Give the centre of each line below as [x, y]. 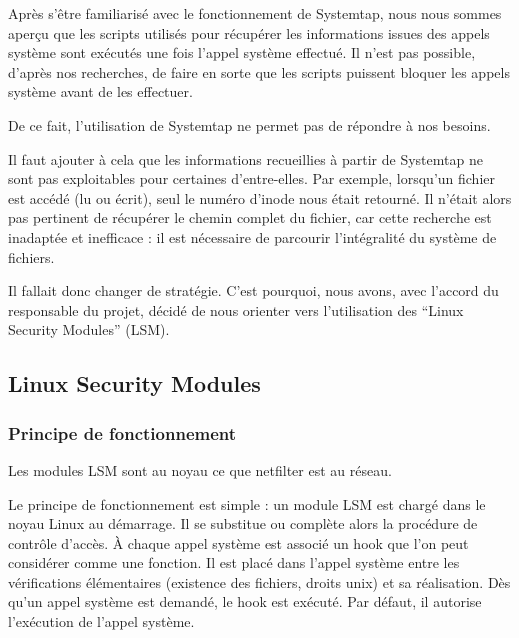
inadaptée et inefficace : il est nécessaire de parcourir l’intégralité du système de [252, 236]
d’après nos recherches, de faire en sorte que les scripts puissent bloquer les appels [259, 71]
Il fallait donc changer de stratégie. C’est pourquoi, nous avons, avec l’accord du [253, 290]
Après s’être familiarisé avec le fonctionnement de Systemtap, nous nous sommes [255, 13]
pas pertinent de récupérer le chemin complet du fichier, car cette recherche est [250, 217]
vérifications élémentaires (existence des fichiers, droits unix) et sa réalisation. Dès [259, 581]
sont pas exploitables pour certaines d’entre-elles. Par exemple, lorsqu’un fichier [252, 178]
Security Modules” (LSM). [89, 329]
